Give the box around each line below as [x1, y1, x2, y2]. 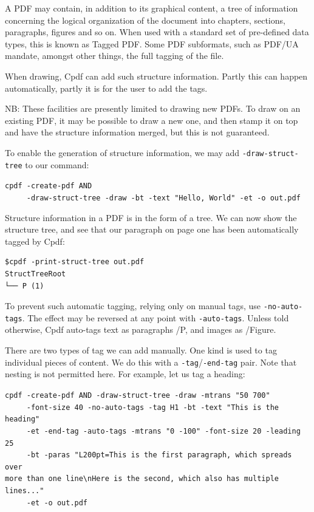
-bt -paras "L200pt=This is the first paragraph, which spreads [26, 451, 292, 460]
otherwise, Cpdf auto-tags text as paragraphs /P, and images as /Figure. [5, 323, 276, 336]
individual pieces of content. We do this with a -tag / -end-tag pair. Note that [5, 355, 297, 368]
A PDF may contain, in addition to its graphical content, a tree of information [5, 2, 298, 14]
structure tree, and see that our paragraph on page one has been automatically [5, 223, 299, 236]
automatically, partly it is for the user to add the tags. [5, 81, 208, 94]
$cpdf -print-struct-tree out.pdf [5, 258, 145, 267]
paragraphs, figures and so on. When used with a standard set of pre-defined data [5, 26, 309, 38]
